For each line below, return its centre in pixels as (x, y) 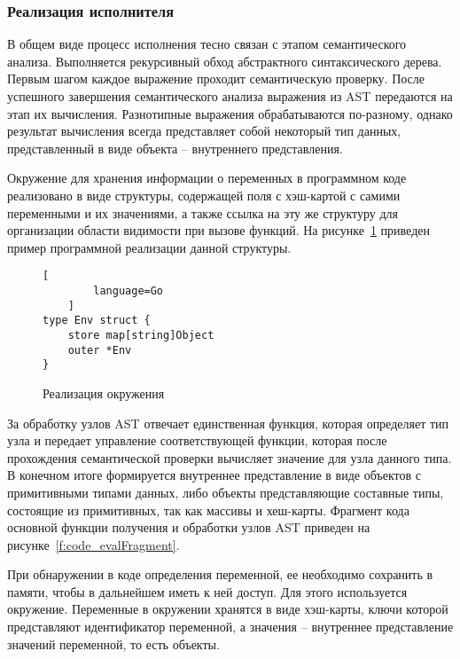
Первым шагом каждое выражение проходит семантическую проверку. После (216, 78)
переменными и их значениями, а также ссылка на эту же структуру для (203, 212)
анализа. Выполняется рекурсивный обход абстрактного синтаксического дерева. (225, 61)
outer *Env (100, 350)
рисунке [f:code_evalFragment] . (94, 544)
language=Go (129, 291)
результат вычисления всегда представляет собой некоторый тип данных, (204, 131)
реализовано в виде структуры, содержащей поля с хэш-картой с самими (204, 195)
